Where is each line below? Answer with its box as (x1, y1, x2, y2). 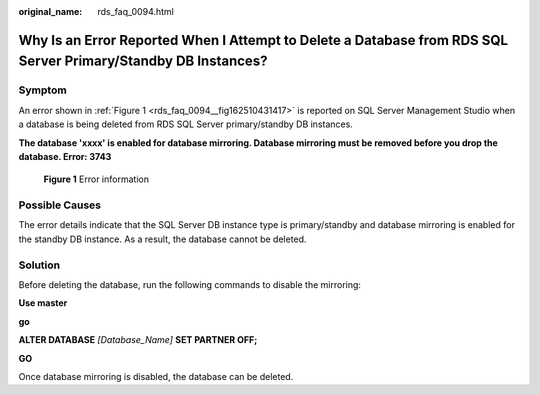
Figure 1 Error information (43, 173, 150, 185)
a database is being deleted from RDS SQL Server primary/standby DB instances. (18, 118, 354, 130)
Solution (18, 258, 61, 272)
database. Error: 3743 (18, 150, 112, 162)
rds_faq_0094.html (97, 6, 174, 17)
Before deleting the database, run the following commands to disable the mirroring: (18, 278, 362, 290)
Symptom (18, 83, 67, 97)
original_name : (18, 6, 83, 17)
